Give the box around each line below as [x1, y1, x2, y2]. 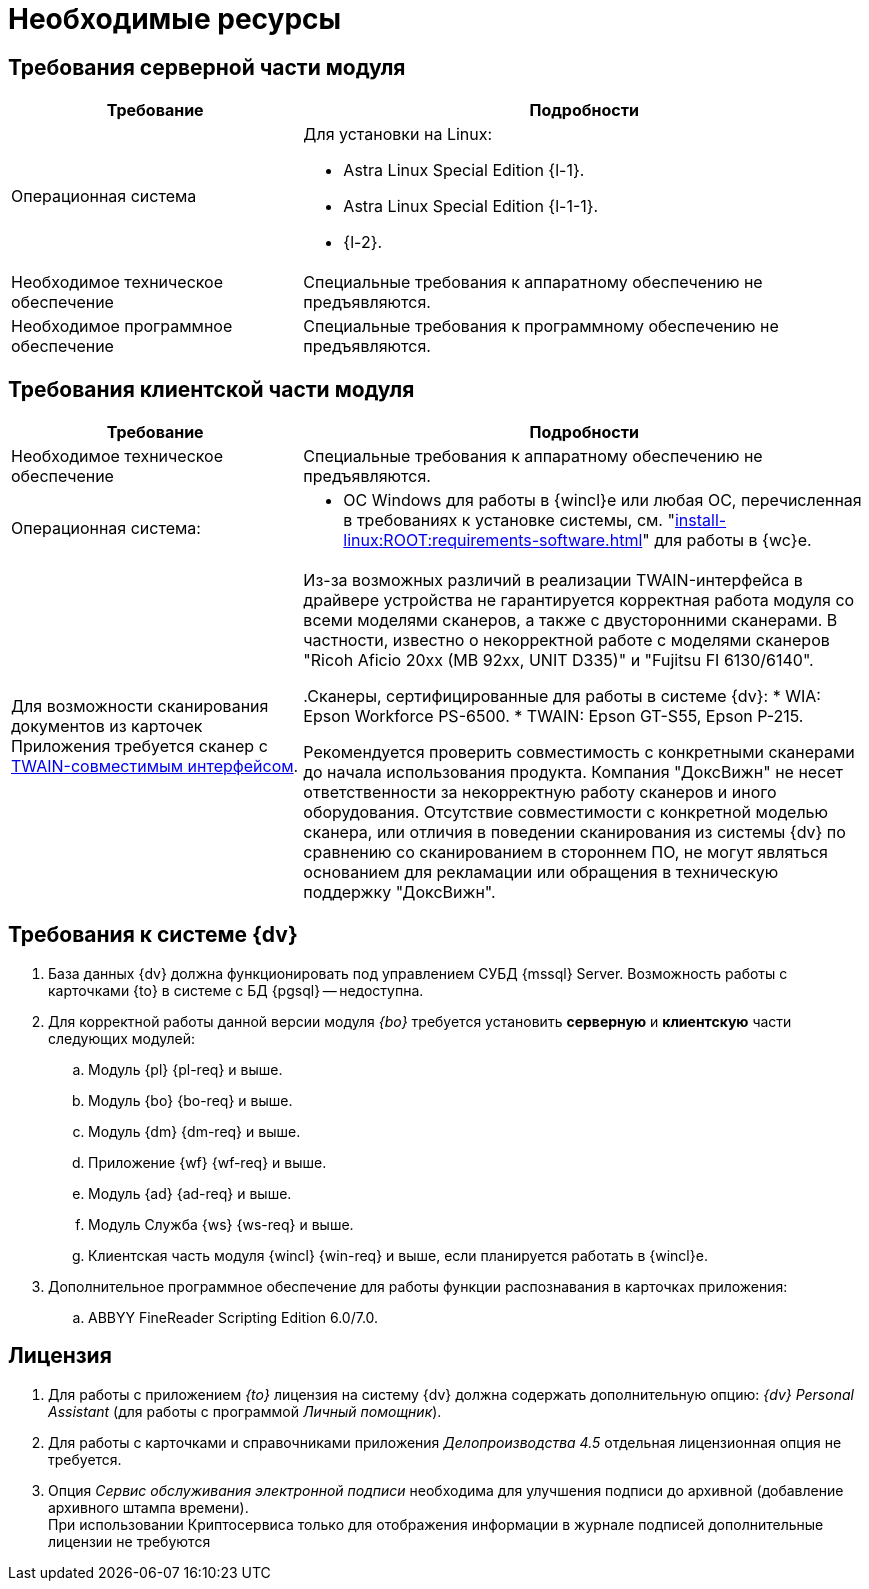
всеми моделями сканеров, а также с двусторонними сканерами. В [303, 610, 838, 631]
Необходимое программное [11, 316, 233, 337]
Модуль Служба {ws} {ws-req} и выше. [88, 1215, 354, 1233]
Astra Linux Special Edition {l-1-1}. [343, 196, 599, 217]
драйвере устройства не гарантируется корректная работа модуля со [303, 590, 855, 611]
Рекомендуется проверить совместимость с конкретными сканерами [303, 742, 855, 763]
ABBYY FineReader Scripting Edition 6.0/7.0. [88, 1308, 379, 1326]
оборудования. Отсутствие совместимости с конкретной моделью [303, 802, 828, 823]
